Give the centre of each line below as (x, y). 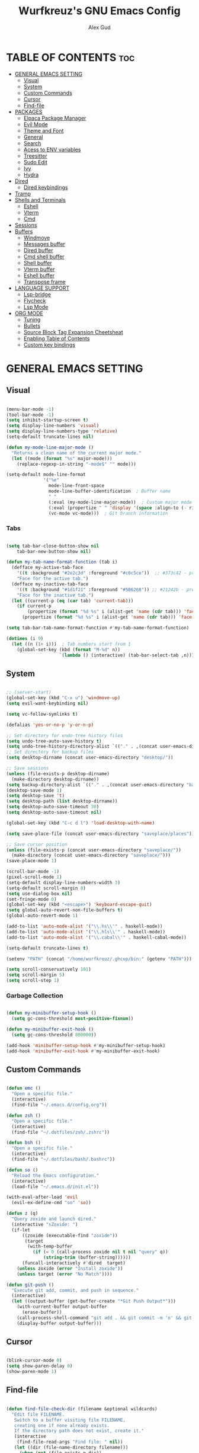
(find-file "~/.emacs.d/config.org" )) (60, 1105)
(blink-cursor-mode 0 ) (34, 1361)
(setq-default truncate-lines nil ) (50, 437)
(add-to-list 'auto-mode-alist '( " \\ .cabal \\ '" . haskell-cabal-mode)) (96, 937)
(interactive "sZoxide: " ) (45, 1224)
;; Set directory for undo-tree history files (65, 735)
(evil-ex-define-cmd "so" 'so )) (52, 1203)
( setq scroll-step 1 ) (33, 981)
